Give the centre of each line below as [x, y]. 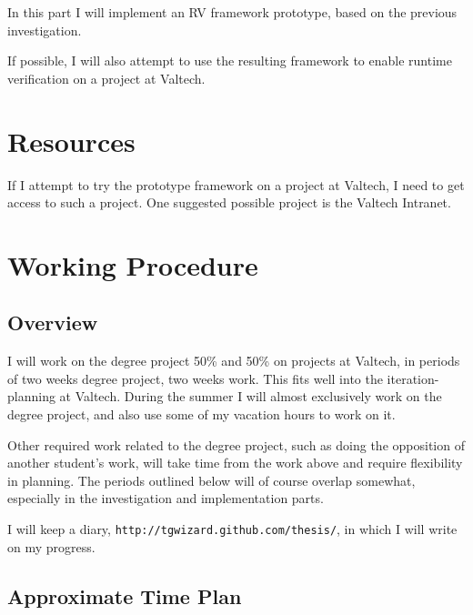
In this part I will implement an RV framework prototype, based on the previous [232, 12]
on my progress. [51, 546]
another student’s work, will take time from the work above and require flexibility [235, 463]
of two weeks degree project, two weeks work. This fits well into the [195, 378]
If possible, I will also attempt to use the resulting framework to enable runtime [230, 60]
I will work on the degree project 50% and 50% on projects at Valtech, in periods [234, 361]
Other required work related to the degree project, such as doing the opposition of [236, 444]
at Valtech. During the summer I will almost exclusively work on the [251, 396]
